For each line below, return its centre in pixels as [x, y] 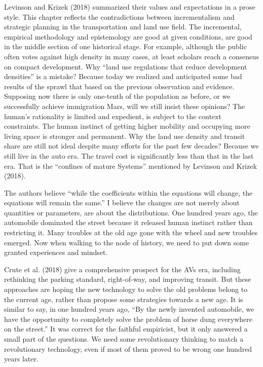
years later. [21, 359]
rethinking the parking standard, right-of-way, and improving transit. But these [128, 279]
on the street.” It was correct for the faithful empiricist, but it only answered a [126, 329]
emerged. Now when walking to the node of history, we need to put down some [127, 242]
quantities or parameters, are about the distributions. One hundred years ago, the [131, 212]
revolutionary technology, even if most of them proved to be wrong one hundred [128, 348]
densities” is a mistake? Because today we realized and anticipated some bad [123, 76]
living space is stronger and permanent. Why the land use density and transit [125, 136]
